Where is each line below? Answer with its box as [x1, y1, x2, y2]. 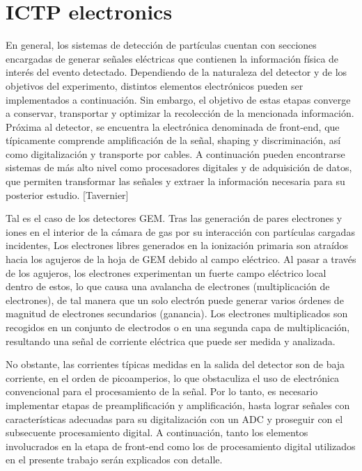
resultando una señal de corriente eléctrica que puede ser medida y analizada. [6, 333, 336, 348]
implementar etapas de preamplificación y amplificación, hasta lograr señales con [6, 397, 350, 412]
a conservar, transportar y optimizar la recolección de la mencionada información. [6, 106, 354, 120]
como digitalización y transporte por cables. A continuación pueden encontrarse [6, 146, 345, 161]
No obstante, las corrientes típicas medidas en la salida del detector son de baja [6, 357, 345, 372]
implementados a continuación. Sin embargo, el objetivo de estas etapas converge [6, 92, 351, 106]
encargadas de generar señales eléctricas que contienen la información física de [6, 51, 339, 65]
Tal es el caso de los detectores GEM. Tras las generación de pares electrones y [6, 211, 343, 225]
